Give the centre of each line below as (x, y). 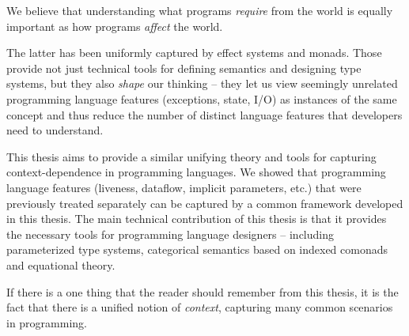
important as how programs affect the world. (115, 26)
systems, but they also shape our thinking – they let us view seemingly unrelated (202, 83)
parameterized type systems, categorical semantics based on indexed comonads (197, 249)
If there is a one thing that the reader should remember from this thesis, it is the (203, 291)
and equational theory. (61, 264)
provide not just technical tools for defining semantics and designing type (184, 68)
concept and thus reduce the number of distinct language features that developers (204, 114)
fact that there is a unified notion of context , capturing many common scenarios (200, 307)
